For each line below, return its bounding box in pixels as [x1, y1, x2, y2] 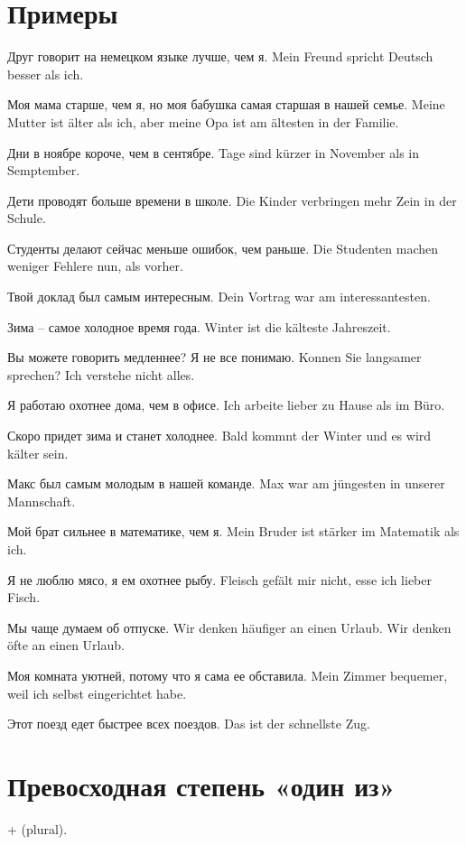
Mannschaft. [7, 491, 76, 510]
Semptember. [7, 161, 80, 180]
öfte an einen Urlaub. [7, 636, 125, 655]
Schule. [7, 209, 46, 227]
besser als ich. [7, 64, 84, 83]
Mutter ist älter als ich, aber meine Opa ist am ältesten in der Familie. [7, 112, 399, 131]
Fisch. [7, 588, 41, 607]
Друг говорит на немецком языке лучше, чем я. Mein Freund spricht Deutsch [7, 47, 433, 66]
